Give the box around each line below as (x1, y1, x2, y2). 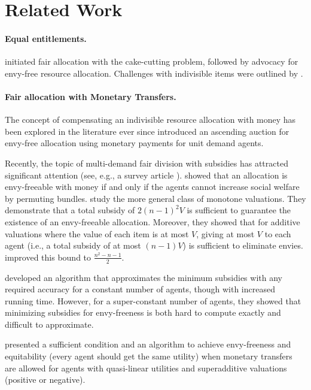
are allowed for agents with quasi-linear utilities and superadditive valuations (5, 361, 287, 374)
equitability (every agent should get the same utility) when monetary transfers (5, 350, 292, 362)
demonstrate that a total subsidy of (5, 204, 135, 216)
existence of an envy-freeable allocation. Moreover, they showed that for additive (5, 215, 300, 228)
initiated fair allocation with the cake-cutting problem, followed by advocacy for (5, 55, 298, 68)
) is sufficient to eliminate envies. (182, 239, 303, 252)
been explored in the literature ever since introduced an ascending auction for (5, 125, 289, 137)
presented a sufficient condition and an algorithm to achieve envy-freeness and (5, 338, 291, 350)
